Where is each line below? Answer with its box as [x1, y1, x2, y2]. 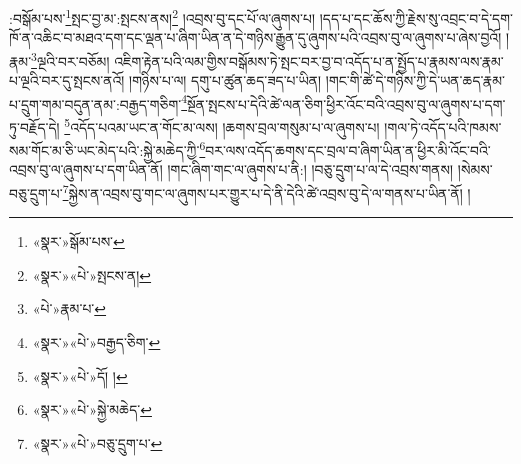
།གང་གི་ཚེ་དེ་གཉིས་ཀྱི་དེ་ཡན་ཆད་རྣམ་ [325, 70, 505, 91]
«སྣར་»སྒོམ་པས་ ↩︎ [32, 231, 125, 252]
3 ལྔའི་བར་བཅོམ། [31, 47, 110, 71]
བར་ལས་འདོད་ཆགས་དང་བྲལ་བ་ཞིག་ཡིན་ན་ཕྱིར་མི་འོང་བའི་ [205, 139, 491, 160]
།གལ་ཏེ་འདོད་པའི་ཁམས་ [384, 116, 502, 137]
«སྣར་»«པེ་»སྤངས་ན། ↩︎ [32, 264, 152, 285]
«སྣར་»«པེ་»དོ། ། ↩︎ [32, 365, 128, 386]
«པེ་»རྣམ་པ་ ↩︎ [32, 298, 107, 319]
